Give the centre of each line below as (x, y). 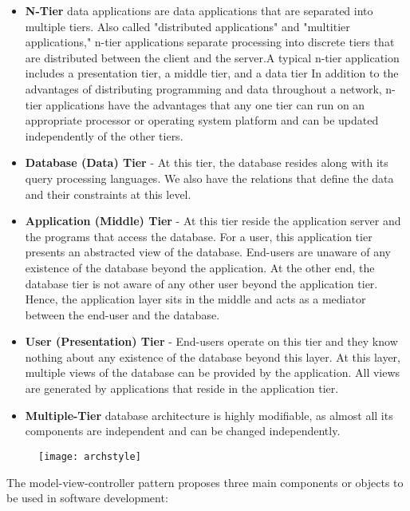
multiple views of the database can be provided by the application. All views (213, 372)
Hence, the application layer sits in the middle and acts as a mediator (195, 299)
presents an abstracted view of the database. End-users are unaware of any (208, 252)
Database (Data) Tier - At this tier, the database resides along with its (207, 162)
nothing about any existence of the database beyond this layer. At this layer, (213, 357)
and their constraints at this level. (108, 194)
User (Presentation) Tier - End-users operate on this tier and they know (211, 341)
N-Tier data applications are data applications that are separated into (199, 10)
